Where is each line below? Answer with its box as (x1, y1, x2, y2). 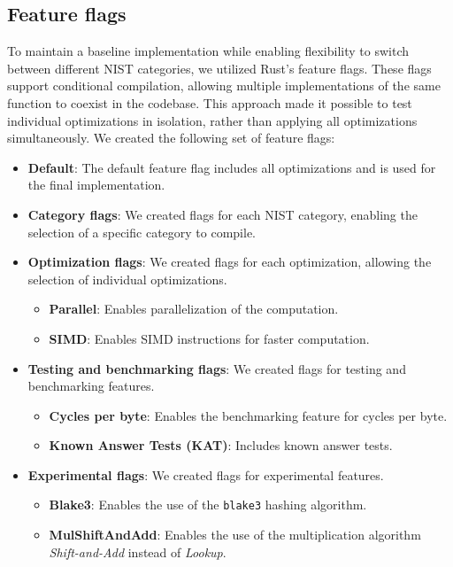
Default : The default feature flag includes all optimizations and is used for (27, 158, 436, 176)
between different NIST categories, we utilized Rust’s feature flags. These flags (7, 58, 432, 77)
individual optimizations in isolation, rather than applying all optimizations (7, 111, 418, 129)
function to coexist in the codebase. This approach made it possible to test (7, 93, 412, 112)
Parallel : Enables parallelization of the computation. (49, 299, 339, 318)
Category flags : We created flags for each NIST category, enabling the (27, 205, 418, 223)
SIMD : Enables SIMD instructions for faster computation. (49, 329, 370, 347)
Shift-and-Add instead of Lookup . (49, 542, 226, 561)
